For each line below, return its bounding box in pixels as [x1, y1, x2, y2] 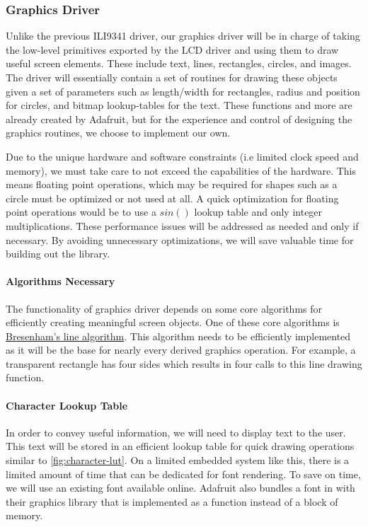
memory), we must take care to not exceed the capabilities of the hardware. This [6, 163, 356, 178]
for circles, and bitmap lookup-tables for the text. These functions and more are [6, 98, 352, 112]
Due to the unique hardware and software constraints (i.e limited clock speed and [6, 149, 359, 163]
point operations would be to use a [6, 204, 156, 219]
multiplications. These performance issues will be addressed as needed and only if [6, 218, 359, 233]
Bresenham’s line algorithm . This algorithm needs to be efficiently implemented [6, 328, 351, 343]
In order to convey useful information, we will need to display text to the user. [6, 424, 346, 439]
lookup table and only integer [194, 204, 323, 219]
